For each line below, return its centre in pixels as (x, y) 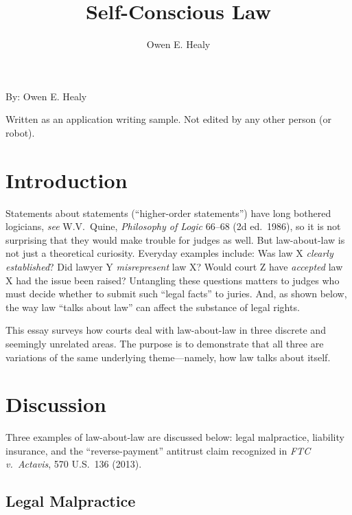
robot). (20, 132)
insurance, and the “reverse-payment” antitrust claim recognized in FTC (158, 450)
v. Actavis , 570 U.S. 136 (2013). (74, 464)
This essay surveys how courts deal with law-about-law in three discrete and (166, 330)
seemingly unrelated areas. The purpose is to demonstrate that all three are (165, 343)
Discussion (56, 404)
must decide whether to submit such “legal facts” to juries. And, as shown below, (176, 294)
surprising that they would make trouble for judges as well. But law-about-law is (175, 239)
